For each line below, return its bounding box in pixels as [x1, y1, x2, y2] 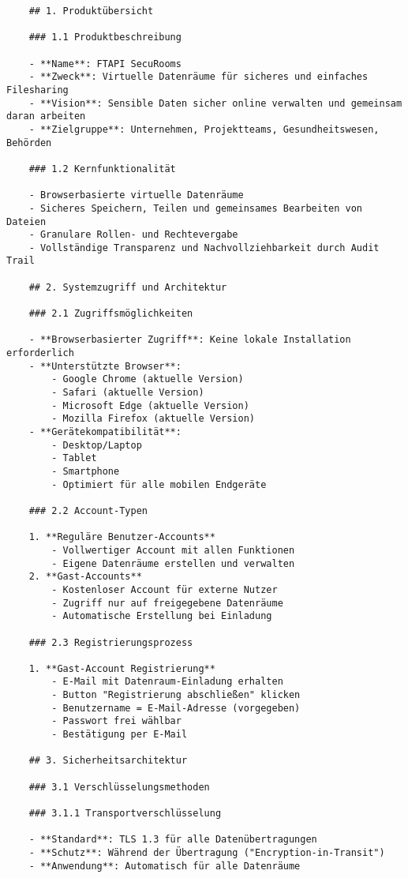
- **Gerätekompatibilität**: [28, 426, 182, 437]
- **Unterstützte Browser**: [28, 360, 182, 372]
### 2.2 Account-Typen [28, 505, 148, 516]
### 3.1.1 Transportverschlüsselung [28, 808, 222, 820]
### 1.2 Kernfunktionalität [28, 163, 176, 174]
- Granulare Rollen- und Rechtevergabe [28, 229, 238, 241]
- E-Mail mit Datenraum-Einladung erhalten [51, 676, 283, 688]
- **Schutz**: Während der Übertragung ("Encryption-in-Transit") [28, 847, 385, 858]
